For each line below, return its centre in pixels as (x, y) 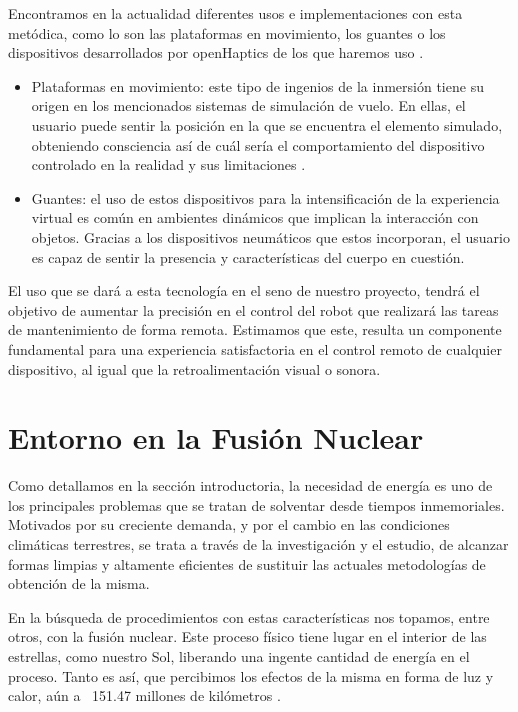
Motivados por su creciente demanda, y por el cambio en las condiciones (229, 524)
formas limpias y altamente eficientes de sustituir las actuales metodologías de (247, 563)
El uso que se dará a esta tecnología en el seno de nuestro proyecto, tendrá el (244, 290)
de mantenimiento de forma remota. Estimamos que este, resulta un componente (255, 329)
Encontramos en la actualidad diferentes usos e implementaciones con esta (235, 13)
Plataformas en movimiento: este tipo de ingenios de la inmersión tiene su (257, 85)
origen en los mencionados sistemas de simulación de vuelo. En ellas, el (248, 105)
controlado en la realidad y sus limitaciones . (168, 164)
